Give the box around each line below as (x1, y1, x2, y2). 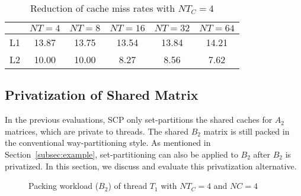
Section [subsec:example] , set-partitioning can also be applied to (5, 148, 238, 160)
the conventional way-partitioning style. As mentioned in (5, 136, 211, 149)
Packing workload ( (28, 179, 99, 192)
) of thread (108, 179, 148, 192)
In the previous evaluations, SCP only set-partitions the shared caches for (5, 113, 273, 126)
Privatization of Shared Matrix (5, 86, 198, 104)
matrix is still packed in (203, 125, 290, 137)
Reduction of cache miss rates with (30, 1, 175, 15)
